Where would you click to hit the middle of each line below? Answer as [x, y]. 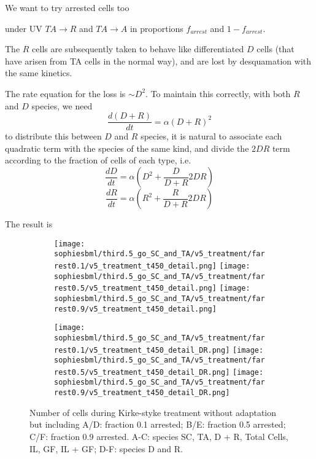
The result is [29, 224]
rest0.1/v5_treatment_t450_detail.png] [135, 266]
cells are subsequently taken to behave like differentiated [138, 49]
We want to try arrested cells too [67, 7]
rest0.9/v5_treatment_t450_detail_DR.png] [142, 393]
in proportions [156, 28]
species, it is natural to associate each [211, 136]
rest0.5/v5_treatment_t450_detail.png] [135, 288]
